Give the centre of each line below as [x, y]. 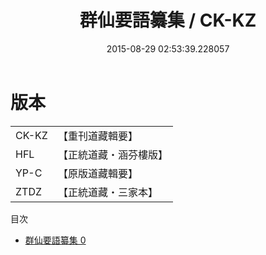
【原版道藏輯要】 [97, 173]
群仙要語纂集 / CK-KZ [168, 20]
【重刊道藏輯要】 [97, 136]
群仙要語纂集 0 [55, 240]
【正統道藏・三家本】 [107, 192]
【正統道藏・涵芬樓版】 [112, 154]
